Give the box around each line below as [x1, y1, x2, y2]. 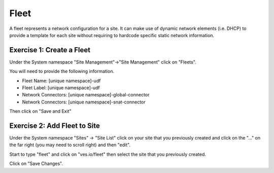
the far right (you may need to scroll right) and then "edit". [9, 142, 131, 148]
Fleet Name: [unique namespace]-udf [22, 78, 101, 84]
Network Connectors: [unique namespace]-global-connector [22, 92, 150, 98]
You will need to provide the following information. [9, 68, 114, 75]
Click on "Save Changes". [9, 160, 63, 167]
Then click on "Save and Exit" [9, 108, 72, 114]
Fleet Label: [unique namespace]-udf [22, 85, 100, 91]
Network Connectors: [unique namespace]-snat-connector [22, 99, 146, 105]
